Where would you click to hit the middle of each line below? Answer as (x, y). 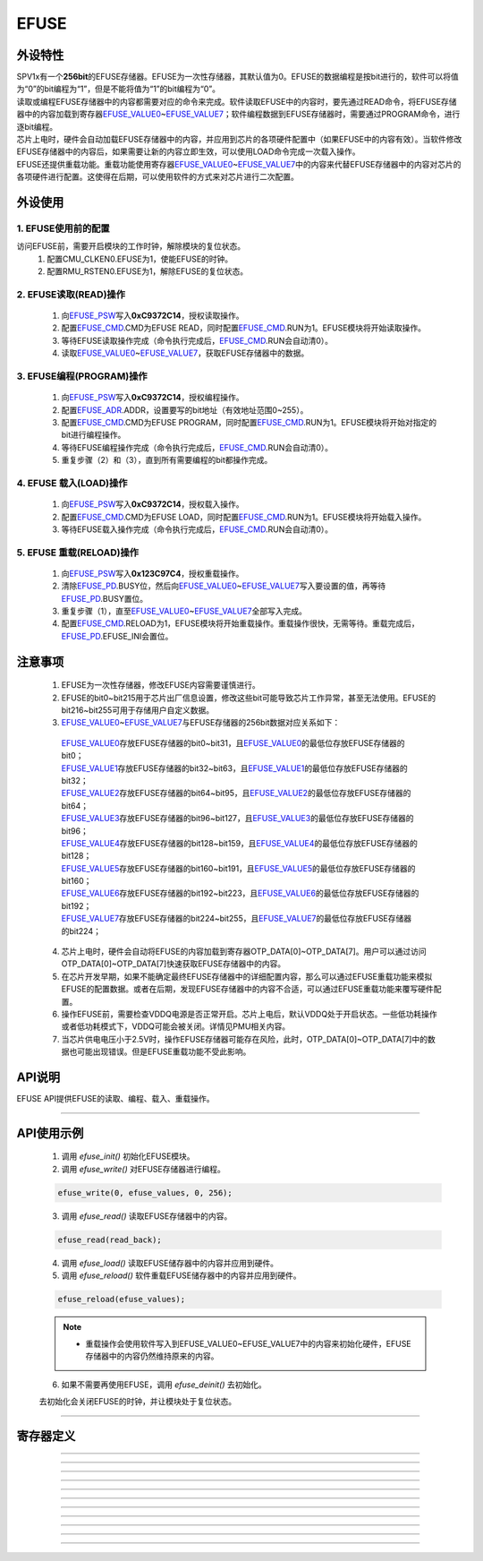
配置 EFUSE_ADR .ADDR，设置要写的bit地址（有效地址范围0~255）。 (185, 410)
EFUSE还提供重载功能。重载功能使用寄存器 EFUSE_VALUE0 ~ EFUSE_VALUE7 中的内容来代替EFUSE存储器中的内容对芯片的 (239, 164)
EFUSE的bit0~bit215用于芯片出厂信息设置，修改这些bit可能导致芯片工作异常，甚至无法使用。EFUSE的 (249, 698)
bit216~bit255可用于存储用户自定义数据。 (138, 710)
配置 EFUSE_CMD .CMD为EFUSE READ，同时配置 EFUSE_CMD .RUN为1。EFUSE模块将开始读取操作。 (244, 328)
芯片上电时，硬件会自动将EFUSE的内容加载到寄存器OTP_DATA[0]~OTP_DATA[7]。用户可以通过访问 (244, 952)
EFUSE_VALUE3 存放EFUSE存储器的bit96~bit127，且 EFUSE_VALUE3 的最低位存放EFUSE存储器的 (237, 819)
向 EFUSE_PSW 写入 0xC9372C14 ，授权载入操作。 (153, 504)
